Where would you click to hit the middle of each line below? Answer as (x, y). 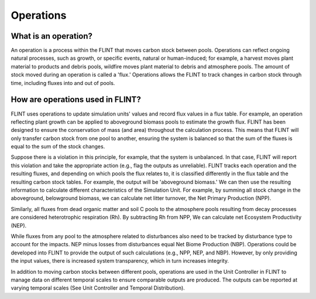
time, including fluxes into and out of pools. (63, 83)
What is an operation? (52, 36)
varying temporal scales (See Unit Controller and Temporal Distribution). (98, 288)
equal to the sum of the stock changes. (58, 147)
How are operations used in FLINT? (76, 100)
